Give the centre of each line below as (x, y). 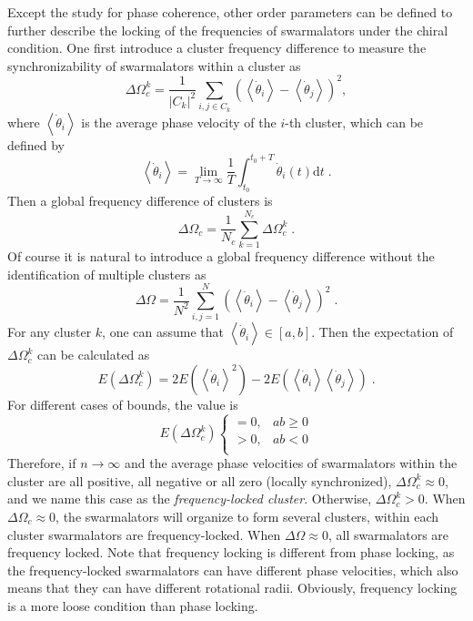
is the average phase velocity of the (179, 122)
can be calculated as (94, 355)
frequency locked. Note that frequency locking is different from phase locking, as (231, 552)
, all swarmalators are (388, 534)
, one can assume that (163, 332)
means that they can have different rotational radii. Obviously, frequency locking (232, 588)
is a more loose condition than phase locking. (133, 605)
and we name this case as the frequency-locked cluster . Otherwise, (190, 499)
